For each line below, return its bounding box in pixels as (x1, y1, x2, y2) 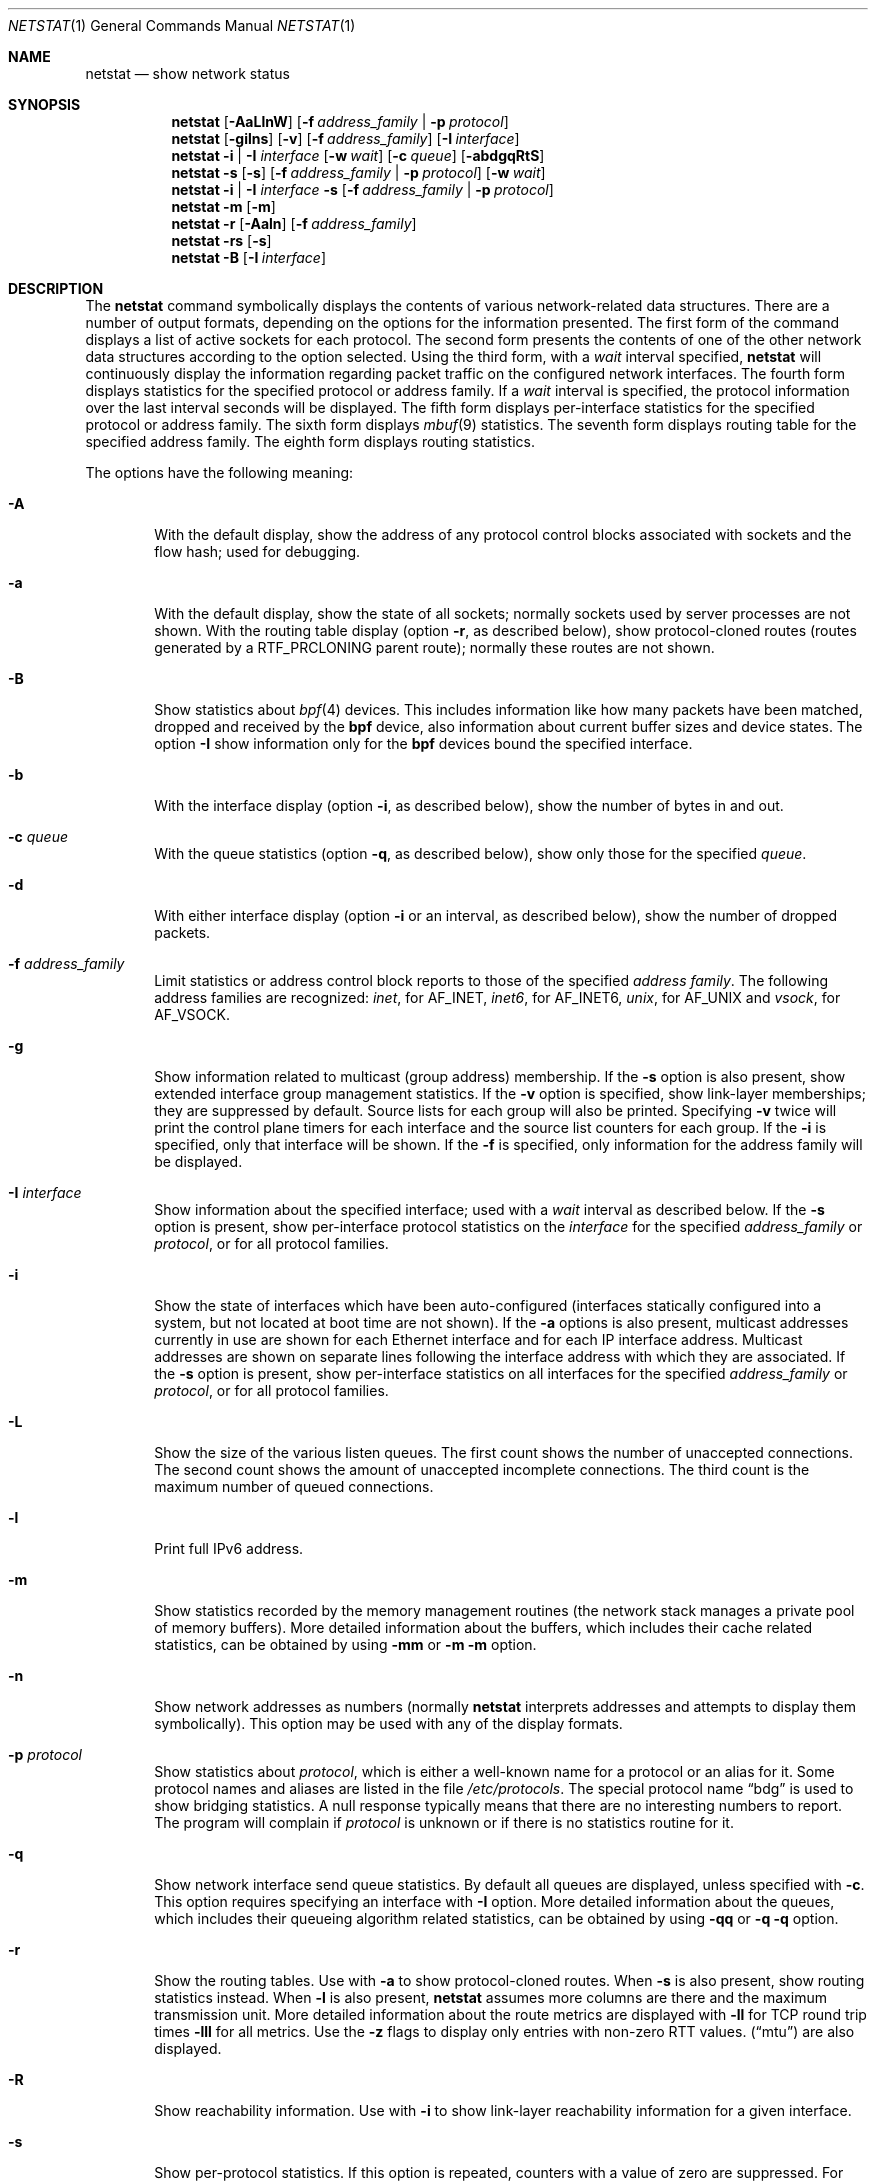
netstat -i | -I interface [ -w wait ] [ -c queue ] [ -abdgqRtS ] (171, 147, 545, 164)
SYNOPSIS (8, 96, 81, 113)
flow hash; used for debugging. (154, 543, 361, 560)
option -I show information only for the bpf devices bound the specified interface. (154, 735, 693, 752)
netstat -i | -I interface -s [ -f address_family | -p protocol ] (171, 181, 554, 198)
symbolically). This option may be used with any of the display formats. (154, 1715, 623, 1732)
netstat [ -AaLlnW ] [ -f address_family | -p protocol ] (171, 113, 509, 130)
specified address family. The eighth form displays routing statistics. (85, 433, 536, 450)
